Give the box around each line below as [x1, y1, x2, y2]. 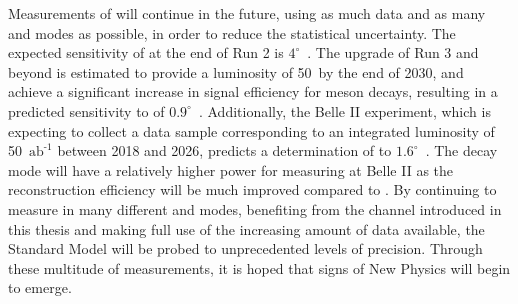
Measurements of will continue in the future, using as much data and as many [8, 3, 486, 23]
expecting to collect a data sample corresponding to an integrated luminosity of [8, 120, 495, 141]
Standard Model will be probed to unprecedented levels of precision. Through [8, 238, 483, 259]
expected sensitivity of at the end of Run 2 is [8, 42, 284, 63]
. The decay [425, 140, 498, 161]
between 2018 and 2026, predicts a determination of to [57, 140, 392, 161]
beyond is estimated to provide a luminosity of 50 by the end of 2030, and [8, 61, 464, 82]
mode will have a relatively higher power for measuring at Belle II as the [8, 159, 454, 180]
